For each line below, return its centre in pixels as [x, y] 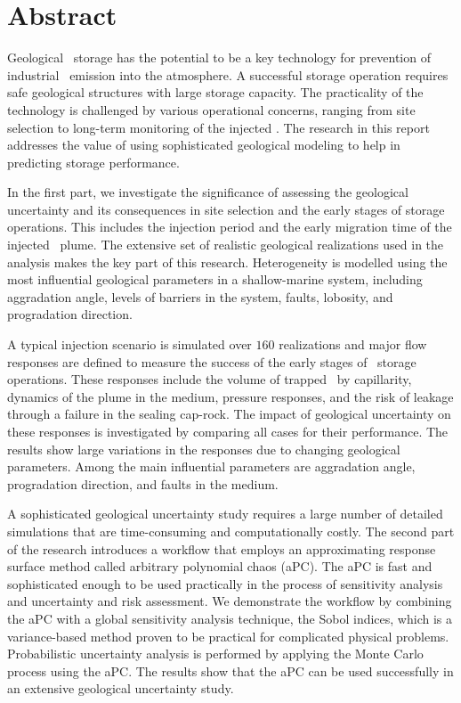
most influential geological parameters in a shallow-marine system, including [215, 279]
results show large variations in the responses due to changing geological [204, 449]
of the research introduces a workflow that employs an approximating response [222, 548]
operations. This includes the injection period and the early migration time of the [230, 227]
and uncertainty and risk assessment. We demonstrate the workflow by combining [230, 601]
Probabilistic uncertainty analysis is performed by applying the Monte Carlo [215, 654]
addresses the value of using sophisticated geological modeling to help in [204, 145]
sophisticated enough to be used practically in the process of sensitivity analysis [225, 583]
